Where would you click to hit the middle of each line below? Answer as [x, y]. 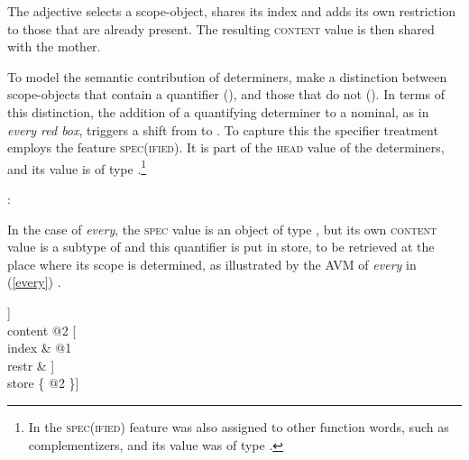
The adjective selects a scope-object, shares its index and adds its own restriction [231, 11]
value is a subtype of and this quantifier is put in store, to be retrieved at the [221, 247]
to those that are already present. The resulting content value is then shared [221, 28]
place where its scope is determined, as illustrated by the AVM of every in [212, 264]
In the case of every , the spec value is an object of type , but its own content [222, 229]
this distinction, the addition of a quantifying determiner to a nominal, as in [218, 111]
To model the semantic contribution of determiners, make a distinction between [227, 76]
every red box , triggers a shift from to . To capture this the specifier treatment [223, 129]
